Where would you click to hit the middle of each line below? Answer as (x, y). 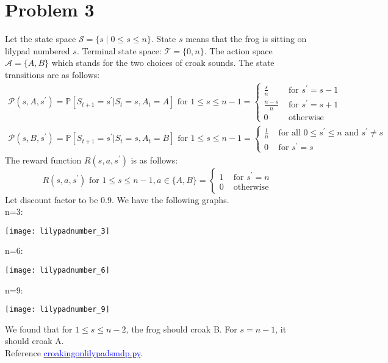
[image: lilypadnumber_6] (57, 270)
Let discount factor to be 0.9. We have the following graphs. (117, 199)
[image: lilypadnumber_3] (57, 231)
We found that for (39, 329)
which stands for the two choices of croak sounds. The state (163, 63)
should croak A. (34, 341)
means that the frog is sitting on (246, 39)
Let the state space (41, 39)
